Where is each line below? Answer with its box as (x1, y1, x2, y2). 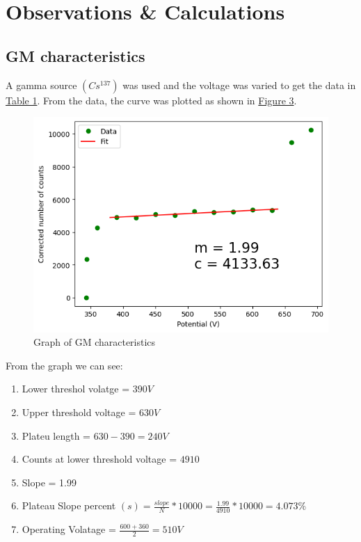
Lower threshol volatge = (22, 381, 130, 396)
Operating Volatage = (22, 522, 116, 536)
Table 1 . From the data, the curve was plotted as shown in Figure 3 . (6, 93, 297, 107)
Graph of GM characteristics (33, 335, 156, 349)
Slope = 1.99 (22, 475, 77, 489)
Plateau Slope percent (22, 498, 116, 513)
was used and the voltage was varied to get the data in (122, 77, 356, 92)
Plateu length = (22, 428, 91, 443)
